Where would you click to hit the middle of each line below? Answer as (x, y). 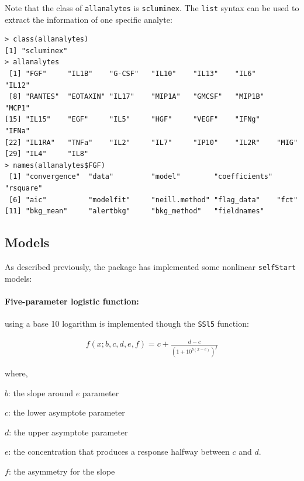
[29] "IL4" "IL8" (47, 154)
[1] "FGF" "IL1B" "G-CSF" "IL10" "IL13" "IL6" (132, 74)
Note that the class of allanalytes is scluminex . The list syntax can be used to (152, 8)
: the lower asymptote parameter (67, 412)
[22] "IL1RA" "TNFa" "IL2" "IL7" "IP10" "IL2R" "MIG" (151, 142)
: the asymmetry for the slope (62, 471)
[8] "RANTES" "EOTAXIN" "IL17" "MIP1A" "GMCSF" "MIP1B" (137, 97)
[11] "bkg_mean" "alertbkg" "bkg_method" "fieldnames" (134, 211)
